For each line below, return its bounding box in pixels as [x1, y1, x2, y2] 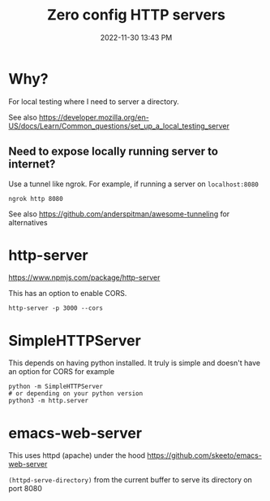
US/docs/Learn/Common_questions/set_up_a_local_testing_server [8, 120, 229, 131]
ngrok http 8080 [8, 194, 63, 203]
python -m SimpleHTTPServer [8, 382, 104, 391]
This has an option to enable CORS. [8, 289, 127, 298]
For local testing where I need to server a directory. [8, 96, 180, 107]
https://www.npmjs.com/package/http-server [8, 272, 161, 282]
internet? [8, 157, 56, 172]
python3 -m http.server [8, 397, 89, 405]
